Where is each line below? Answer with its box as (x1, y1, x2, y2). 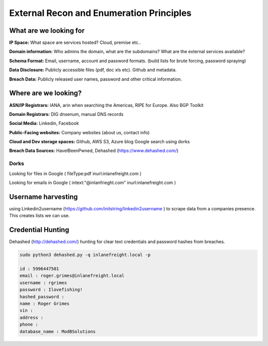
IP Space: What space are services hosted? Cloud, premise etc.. (9, 40, 141, 46)
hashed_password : (19, 294, 65, 299)
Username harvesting (9, 192, 78, 201)
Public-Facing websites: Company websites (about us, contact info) (9, 129, 150, 135)
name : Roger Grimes (19, 301, 69, 306)
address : (19, 315, 44, 320)
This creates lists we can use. (9, 213, 70, 219)
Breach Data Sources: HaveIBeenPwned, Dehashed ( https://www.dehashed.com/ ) (9, 148, 179, 154)
